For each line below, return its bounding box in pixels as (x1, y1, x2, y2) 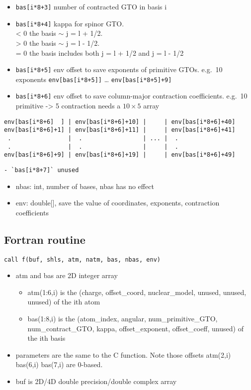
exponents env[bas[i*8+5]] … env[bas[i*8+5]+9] (15, 74, 172, 84)
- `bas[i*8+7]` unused (4, 166, 79, 174)
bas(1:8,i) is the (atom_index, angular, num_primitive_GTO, (27, 313, 218, 324)
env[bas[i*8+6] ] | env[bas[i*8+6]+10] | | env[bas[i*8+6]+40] (4, 118, 236, 125)
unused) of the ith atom (27, 296, 100, 307)
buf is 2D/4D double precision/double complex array (15, 376, 177, 386)
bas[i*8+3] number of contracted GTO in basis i (15, 1, 167, 11)
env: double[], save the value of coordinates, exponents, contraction (15, 197, 220, 208)
